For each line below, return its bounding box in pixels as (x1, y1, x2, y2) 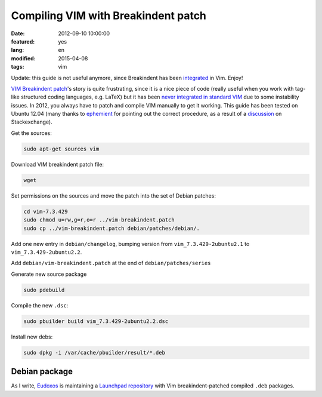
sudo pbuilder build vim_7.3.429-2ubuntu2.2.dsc (23, 318, 169, 325)
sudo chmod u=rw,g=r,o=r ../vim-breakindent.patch (23, 217, 175, 223)
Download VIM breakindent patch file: (11, 161, 104, 168)
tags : (11, 63, 24, 70)
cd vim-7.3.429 (23, 208, 68, 215)
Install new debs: (11, 333, 53, 340)
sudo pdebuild (23, 287, 65, 293)
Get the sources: (11, 129, 52, 137)
